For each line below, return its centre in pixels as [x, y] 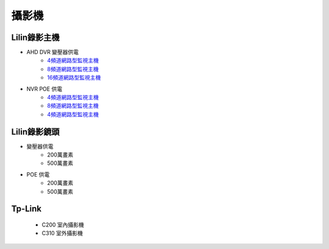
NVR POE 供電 [44, 89]
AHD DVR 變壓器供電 [53, 52]
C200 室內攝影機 [63, 225]
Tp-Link [27, 209]
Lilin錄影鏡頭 [36, 132]
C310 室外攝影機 [62, 233]
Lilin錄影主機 [36, 37]
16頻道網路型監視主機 [74, 78]
